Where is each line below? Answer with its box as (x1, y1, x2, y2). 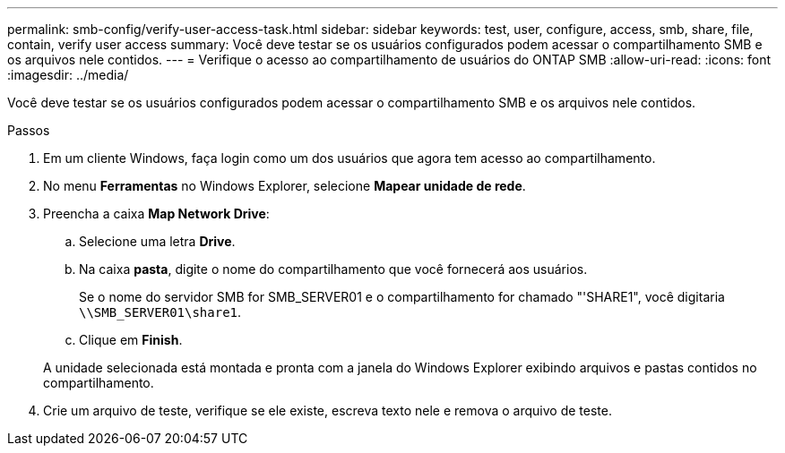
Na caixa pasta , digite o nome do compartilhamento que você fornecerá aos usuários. (79, 261, 588, 277)
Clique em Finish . (79, 332, 183, 347)
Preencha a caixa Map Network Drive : (43, 206, 270, 221)
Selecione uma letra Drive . (79, 234, 236, 249)
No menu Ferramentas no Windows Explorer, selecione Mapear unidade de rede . (43, 178, 526, 193)
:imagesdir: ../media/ (7, 67, 129, 82)
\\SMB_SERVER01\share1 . (79, 304, 242, 320)
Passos (7, 123, 50, 138)
